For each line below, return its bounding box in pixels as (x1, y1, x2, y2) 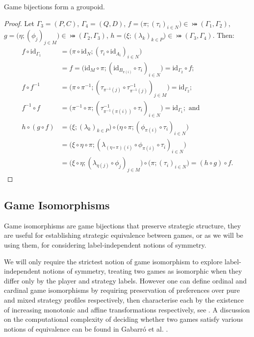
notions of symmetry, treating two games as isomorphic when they (43, 266, 242, 276)
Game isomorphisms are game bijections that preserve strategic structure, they (4, 220, 241, 230)
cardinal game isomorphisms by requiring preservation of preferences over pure (4, 285, 240, 295)
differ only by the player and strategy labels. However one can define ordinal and (4, 275, 247, 285)
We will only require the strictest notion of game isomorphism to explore (4, 256, 223, 266)
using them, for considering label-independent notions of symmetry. (4, 239, 206, 250)
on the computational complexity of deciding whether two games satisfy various (4, 314, 243, 324)
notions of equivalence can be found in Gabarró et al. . (4, 323, 168, 334)
